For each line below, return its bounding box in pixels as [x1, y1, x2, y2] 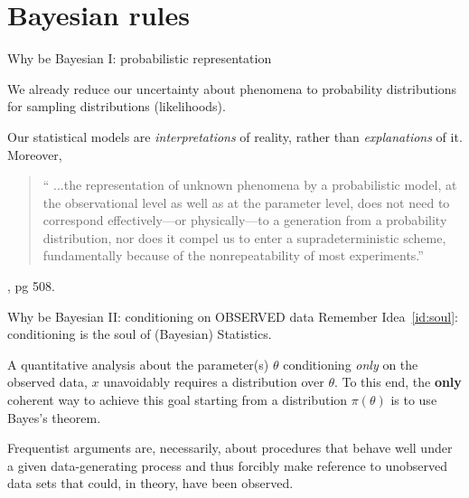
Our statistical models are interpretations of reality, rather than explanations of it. [7, 127, 463, 146]
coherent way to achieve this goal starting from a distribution [7, 390, 348, 409]
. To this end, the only [333, 372, 462, 391]
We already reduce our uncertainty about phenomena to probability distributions [7, 79, 457, 98]
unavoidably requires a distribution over [103, 372, 324, 391]
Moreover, [7, 145, 62, 164]
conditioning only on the [283, 354, 418, 373]
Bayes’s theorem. [7, 408, 101, 427]
